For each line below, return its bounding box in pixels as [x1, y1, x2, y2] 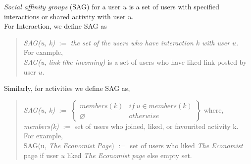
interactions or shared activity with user [4, 11, 126, 21]
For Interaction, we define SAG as [4, 21, 107, 31]
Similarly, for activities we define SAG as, [4, 83, 130, 93]
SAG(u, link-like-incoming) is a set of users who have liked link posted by [23, 56, 247, 67]
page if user [23, 150, 59, 160]
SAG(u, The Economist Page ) [23, 140, 114, 150]
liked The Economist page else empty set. [67, 150, 192, 160]
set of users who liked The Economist [130, 140, 243, 150]
